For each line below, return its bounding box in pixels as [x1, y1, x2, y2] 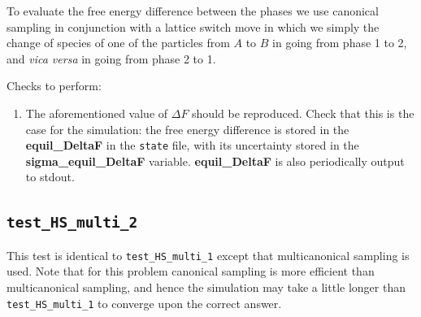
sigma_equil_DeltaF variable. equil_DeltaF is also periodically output [25, 152, 405, 169]
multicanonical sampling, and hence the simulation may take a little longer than [7, 279, 406, 296]
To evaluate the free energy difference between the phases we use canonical [7, 2, 379, 19]
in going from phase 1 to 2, [272, 34, 407, 51]
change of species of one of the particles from [7, 34, 230, 51]
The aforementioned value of [25, 104, 168, 121]
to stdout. [25, 168, 75, 185]
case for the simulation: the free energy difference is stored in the [25, 120, 349, 137]
